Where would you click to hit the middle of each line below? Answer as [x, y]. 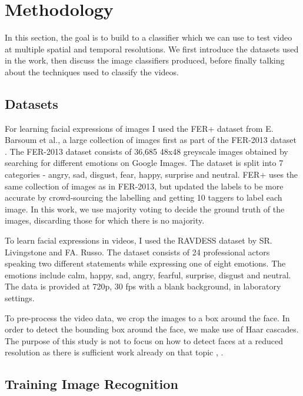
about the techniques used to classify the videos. [92, 71]
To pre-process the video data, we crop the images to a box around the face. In [147, 317]
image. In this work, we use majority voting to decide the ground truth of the [145, 209]
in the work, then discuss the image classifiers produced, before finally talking [145, 60]
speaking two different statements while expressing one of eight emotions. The [145, 263]
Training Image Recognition [91, 384]
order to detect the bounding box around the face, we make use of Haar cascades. [152, 329]
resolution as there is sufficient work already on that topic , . [114, 352]
